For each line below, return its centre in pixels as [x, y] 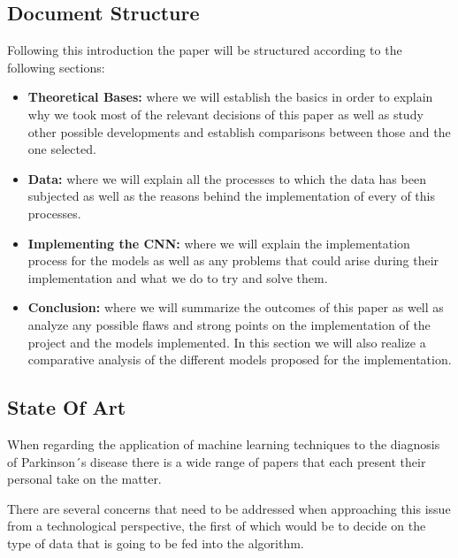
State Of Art [67, 407]
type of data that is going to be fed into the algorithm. [156, 543]
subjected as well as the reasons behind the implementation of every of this [231, 196]
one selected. [62, 149]
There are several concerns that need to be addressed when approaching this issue [229, 508]
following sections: [56, 67]
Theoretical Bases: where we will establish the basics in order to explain [230, 97]
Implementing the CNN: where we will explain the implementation [219, 243]
